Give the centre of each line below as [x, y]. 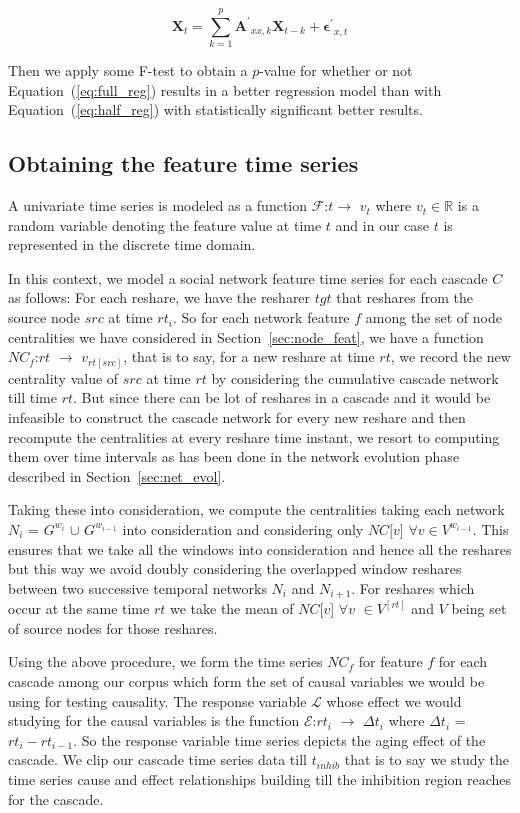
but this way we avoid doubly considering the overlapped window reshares [235, 568]
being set [479, 608]
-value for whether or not [336, 70]
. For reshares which [413, 587]
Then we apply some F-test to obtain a [128, 70]
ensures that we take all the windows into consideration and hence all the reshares [260, 548]
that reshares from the [404, 297]
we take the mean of [231, 608]
